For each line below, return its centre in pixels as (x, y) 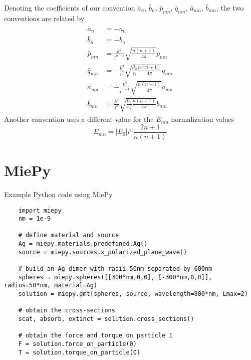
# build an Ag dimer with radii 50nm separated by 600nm (115, 269)
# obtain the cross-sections (67, 311)
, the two (230, 8)
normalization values (203, 119)
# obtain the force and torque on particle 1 (95, 336)
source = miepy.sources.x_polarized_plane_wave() (103, 252)
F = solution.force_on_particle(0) (77, 344)
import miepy (40, 210)
